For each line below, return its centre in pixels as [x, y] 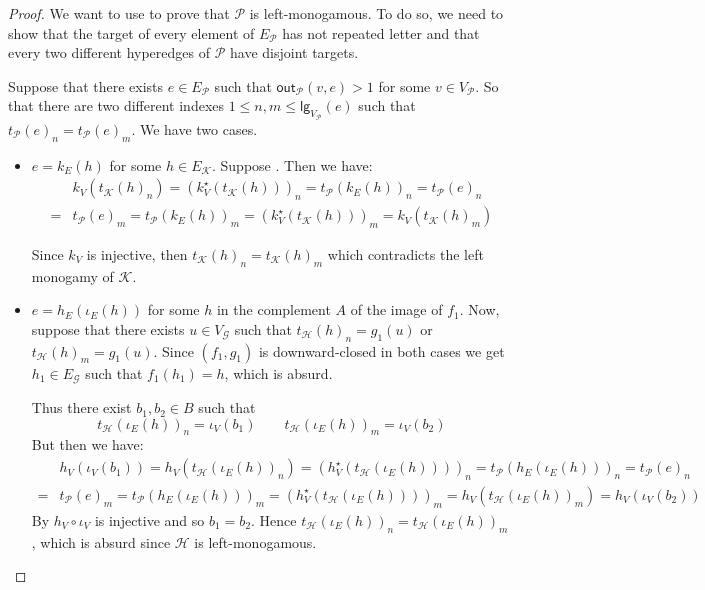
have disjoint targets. [294, 52]
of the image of [396, 309]
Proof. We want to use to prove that [119, 13]
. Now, [479, 309]
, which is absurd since [101, 541]
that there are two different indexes [116, 105]
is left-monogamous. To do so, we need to [376, 13]
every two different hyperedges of [109, 52]
